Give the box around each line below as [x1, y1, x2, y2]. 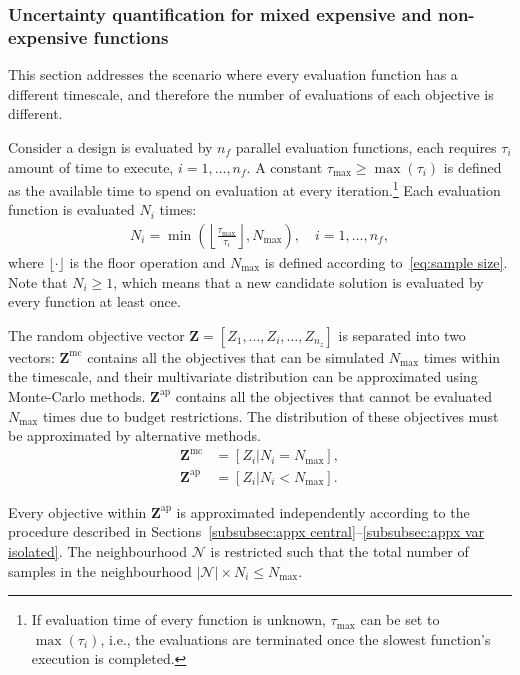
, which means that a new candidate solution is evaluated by [113, 271, 484, 292]
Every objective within [8, 501, 147, 522]
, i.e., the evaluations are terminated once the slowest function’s [100, 628, 491, 649]
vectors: [8, 346, 55, 367]
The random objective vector [8, 324, 185, 345]
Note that [8, 271, 68, 292]
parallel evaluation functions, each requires [235, 136, 497, 157]
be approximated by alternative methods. [8, 425, 261, 446]
